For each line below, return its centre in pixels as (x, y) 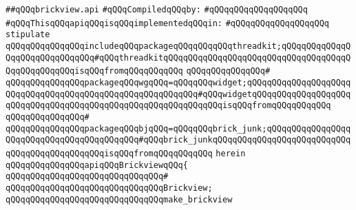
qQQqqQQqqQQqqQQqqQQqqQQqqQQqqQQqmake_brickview (119, 199)
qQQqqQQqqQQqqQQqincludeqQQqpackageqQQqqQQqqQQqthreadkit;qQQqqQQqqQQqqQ (178, 46)
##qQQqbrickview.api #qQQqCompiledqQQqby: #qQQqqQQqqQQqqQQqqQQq (157, 10)
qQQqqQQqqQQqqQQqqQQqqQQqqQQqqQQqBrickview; (109, 188)
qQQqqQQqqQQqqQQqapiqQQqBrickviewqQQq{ (97, 165)
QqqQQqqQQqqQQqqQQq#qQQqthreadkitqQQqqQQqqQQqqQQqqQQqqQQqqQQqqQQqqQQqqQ (178, 57)
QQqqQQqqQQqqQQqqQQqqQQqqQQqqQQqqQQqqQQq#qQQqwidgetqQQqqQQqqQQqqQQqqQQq (178, 94)
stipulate (28, 35)
